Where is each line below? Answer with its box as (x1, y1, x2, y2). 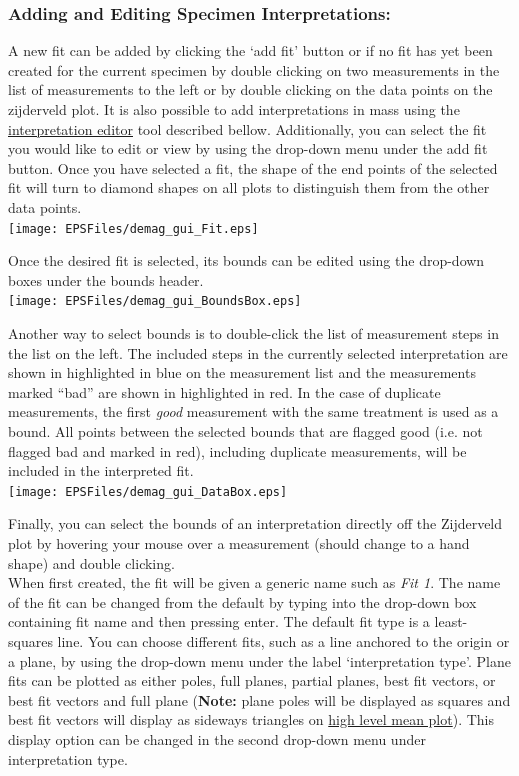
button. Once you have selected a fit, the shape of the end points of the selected (8, 157, 498, 178)
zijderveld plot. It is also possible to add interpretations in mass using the (8, 99, 460, 119)
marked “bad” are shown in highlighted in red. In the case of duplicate (8, 381, 441, 402)
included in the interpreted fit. (8, 460, 194, 481)
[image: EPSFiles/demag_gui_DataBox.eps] (8, 484, 288, 499)
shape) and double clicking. (8, 552, 175, 573)
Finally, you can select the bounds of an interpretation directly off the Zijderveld (8, 513, 503, 534)
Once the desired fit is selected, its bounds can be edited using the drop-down (8, 250, 485, 271)
